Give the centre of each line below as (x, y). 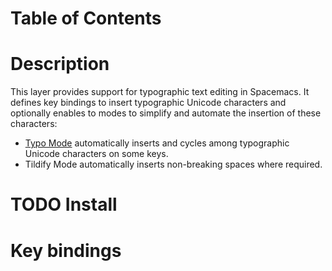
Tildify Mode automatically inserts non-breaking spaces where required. (173, 164)
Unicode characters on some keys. (96, 154)
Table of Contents (86, 18)
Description (60, 64)
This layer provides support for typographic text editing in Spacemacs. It (160, 92)
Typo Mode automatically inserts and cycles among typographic (157, 143)
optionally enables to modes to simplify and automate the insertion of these (166, 113)
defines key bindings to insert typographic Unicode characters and (148, 103)
